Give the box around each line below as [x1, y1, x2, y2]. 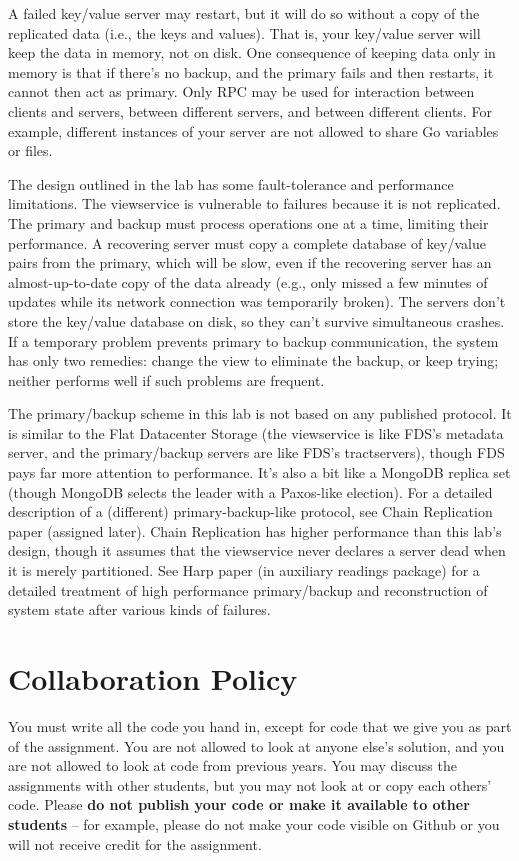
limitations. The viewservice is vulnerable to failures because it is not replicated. [8, 193, 501, 214]
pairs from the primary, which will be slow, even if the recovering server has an [8, 252, 492, 273]
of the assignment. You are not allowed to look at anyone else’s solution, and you [8, 735, 505, 756]
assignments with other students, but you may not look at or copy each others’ [8, 774, 492, 795]
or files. [8, 140, 53, 161]
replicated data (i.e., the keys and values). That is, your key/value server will [8, 22, 481, 43]
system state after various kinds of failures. [8, 599, 271, 620]
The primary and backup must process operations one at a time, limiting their [8, 212, 489, 233]
